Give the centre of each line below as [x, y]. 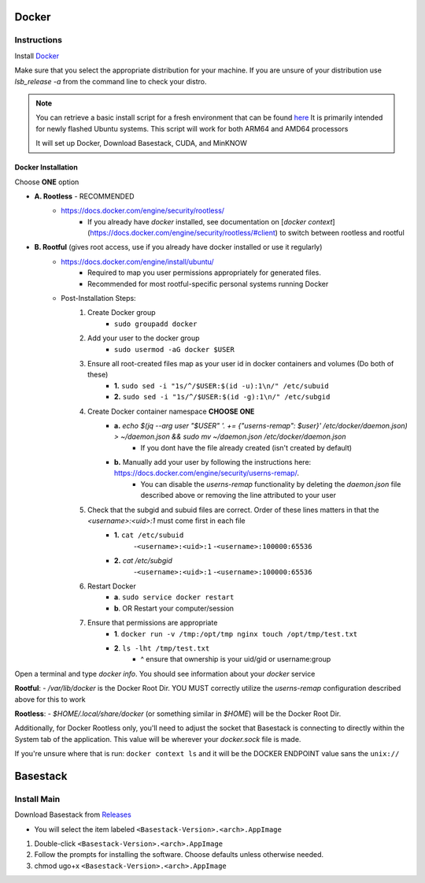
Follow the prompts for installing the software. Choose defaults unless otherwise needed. [179, 855]
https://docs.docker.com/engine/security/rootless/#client [183, 233]
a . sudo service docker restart [174, 597]
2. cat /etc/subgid [143, 561]
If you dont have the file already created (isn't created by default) [246, 447]
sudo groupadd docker [156, 324]
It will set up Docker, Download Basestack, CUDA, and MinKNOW [141, 143]
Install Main [37, 799]
